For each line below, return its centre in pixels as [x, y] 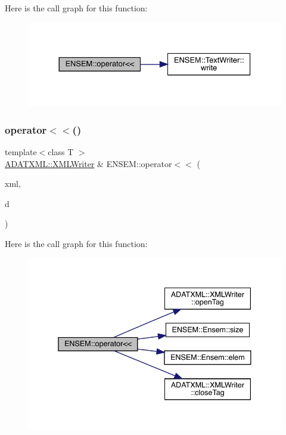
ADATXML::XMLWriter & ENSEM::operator [88, 163]
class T [61, 151]
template [21, 151]
